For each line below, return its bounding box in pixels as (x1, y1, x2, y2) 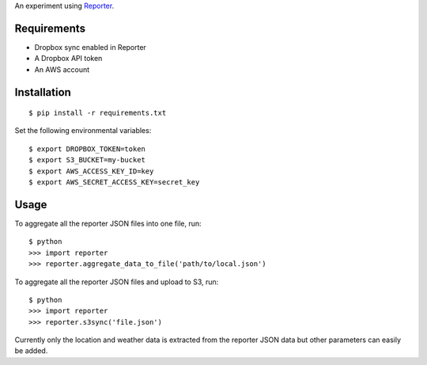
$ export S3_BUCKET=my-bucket (28, 155, 146, 165)
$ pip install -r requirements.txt (28, 108, 167, 118)
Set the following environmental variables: (14, 126, 152, 135)
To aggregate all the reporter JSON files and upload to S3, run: (14, 277, 219, 287)
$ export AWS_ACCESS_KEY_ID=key (28, 166, 154, 176)
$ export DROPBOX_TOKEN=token (28, 144, 146, 154)
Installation (14, 86, 71, 99)
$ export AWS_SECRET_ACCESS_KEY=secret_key (28, 178, 200, 187)
